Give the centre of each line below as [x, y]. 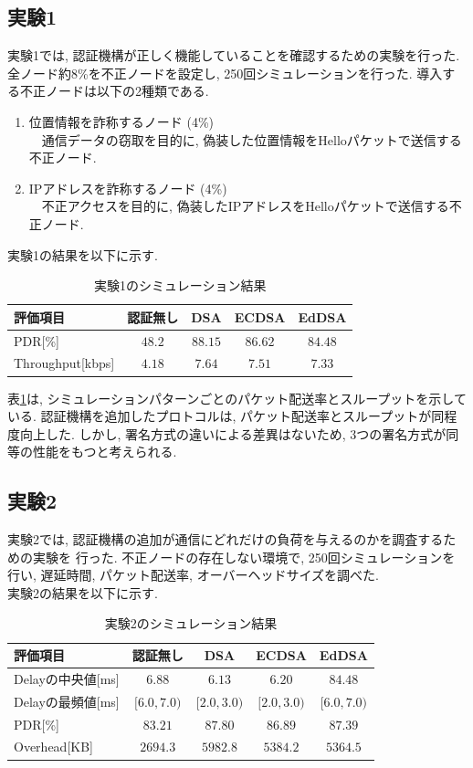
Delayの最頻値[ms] [67, 701]
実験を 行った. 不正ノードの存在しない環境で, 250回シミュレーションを [244, 557]
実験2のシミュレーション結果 [191, 623]
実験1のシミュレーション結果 [180, 285]
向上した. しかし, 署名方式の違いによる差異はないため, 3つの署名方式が [233, 433]
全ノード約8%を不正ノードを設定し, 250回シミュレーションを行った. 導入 [225, 73]
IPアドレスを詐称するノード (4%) [128, 188]
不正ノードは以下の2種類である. [114, 91]
